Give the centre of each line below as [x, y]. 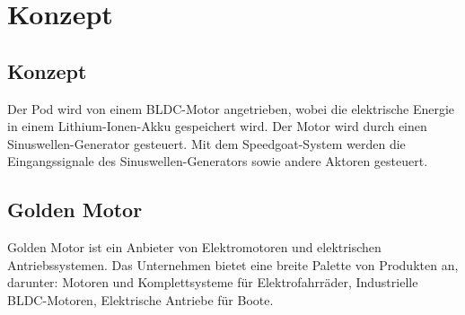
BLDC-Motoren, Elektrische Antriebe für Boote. [140, 299]
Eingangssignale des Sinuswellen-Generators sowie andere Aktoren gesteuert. [218, 161]
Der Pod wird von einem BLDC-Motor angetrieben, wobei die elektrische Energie [231, 108]
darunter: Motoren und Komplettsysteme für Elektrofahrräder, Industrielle [213, 282]
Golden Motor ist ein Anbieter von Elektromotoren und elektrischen [194, 247]
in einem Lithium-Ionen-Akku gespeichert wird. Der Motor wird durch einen [217, 126]
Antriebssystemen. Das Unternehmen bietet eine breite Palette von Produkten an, [233, 264]
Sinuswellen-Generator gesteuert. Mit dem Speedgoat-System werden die [206, 143]
